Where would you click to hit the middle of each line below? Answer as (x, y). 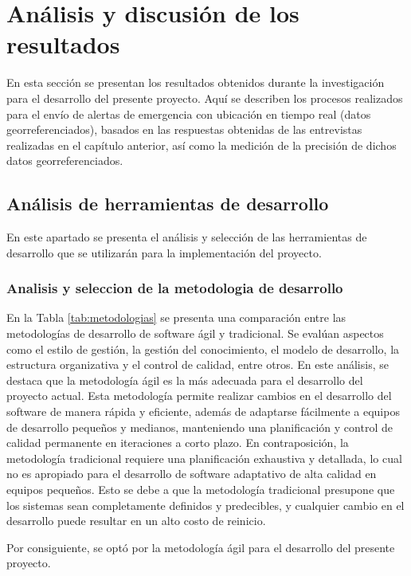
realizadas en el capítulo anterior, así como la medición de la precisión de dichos (202, 145)
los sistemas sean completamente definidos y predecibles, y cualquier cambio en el (205, 505)
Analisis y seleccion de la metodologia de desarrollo (175, 288)
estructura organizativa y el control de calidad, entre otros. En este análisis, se (198, 364)
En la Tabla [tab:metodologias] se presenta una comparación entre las (176, 317)
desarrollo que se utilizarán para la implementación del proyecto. (164, 252)
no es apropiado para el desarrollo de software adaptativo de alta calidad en (192, 474)
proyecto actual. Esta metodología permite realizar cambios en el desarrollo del (199, 396)
